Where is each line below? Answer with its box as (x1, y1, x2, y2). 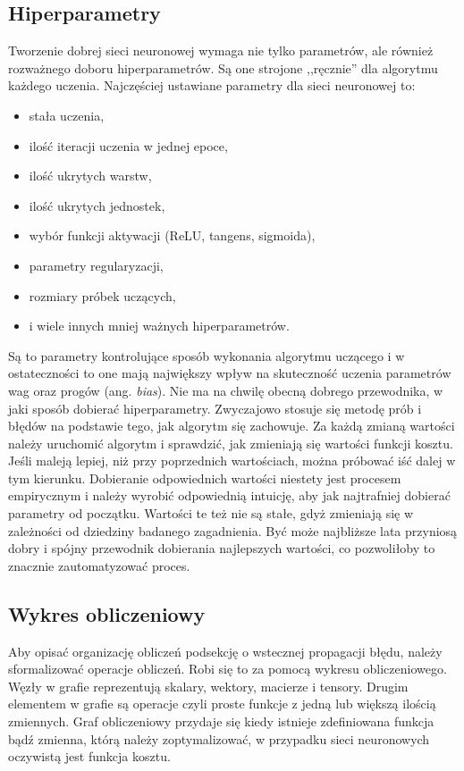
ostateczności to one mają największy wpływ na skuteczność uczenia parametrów (8, 364, 451, 382)
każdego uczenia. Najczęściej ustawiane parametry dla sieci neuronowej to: (8, 76, 416, 95)
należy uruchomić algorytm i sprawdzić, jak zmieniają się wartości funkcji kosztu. (8, 433, 453, 452)
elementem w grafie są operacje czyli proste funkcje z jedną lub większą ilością (8, 694, 436, 713)
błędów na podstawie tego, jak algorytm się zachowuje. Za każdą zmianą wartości (8, 416, 455, 435)
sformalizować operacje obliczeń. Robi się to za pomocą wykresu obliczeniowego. (8, 659, 447, 678)
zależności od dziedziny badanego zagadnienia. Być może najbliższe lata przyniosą (8, 521, 458, 540)
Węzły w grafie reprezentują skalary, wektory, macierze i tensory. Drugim (8, 676, 409, 695)
